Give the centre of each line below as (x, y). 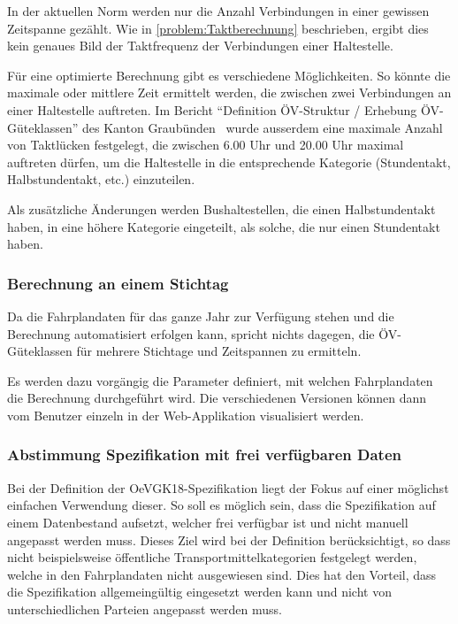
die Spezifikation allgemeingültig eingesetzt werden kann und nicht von (199, 592)
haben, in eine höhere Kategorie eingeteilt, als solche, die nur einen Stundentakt (224, 226)
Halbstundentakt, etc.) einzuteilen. (101, 179)
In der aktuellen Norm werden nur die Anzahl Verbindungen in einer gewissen (218, 11)
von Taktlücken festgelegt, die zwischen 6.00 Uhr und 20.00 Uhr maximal (206, 145)
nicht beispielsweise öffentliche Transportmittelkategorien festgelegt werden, (212, 557)
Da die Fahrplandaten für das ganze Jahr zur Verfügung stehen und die (201, 316)
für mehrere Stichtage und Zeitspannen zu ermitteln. (219, 351)
